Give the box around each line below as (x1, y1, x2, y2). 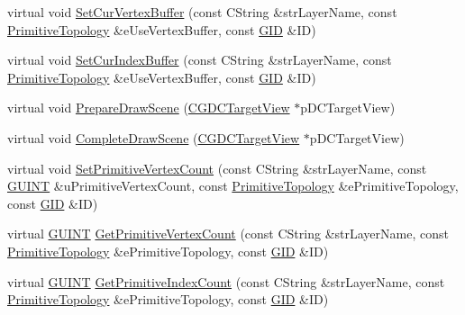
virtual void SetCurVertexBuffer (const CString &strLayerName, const (7, 3, 397, 21)
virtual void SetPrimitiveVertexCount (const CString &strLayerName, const (7, 158, 427, 177)
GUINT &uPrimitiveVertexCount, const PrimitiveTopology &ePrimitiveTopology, (7, 176, 459, 195)
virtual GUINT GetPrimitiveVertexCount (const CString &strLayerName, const (7, 224, 449, 243)
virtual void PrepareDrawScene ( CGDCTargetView (7, 98, 290, 117)
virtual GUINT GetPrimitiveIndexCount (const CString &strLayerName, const (7, 272, 445, 291)
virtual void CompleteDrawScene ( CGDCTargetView (7, 128, 300, 147)
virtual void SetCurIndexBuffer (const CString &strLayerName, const (7, 50, 392, 69)
